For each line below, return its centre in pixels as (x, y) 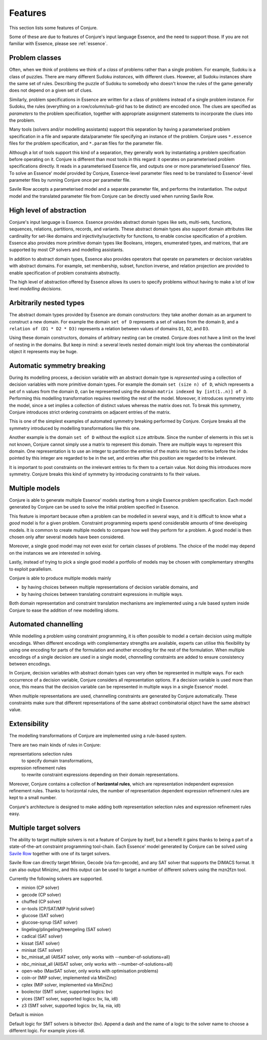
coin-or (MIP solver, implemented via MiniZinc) (69, 978)
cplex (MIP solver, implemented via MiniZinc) (67, 985)
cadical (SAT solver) (42, 936)
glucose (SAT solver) (43, 915)
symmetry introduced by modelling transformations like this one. (75, 428)
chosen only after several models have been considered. (67, 537)
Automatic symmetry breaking (57, 366)
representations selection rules (41, 754)
